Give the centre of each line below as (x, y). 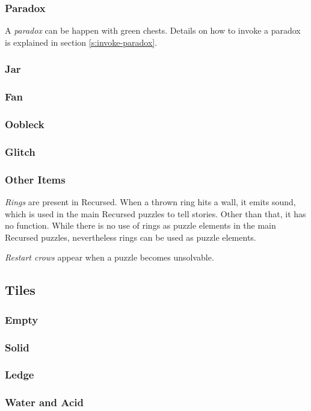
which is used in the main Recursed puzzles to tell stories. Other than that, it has (155, 213)
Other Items (35, 179)
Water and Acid (45, 402)
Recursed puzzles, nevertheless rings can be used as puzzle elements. (131, 237)
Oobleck (25, 124)
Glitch (20, 151)
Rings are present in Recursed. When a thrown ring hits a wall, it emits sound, (150, 202)
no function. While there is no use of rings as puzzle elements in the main (140, 225)
